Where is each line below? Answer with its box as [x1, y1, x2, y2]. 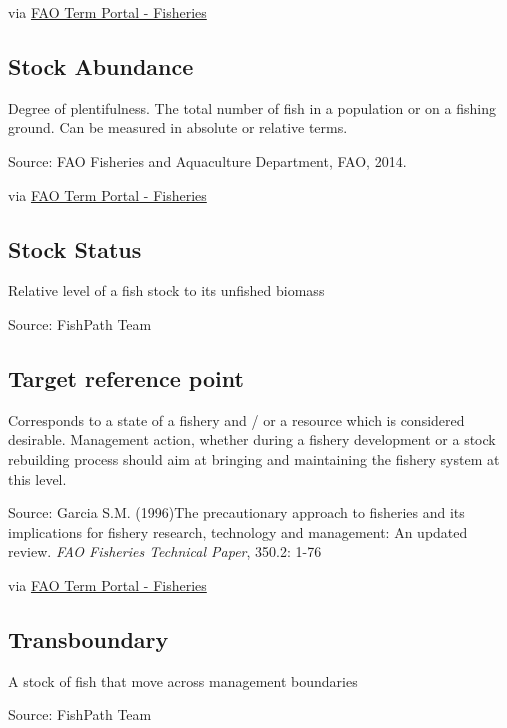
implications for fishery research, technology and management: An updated [8, 521, 468, 542]
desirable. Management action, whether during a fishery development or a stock [8, 429, 496, 450]
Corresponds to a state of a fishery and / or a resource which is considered [8, 409, 465, 430]
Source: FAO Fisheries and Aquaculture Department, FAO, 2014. [8, 150, 407, 171]
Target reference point [8, 362, 244, 393]
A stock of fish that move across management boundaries [8, 670, 358, 691]
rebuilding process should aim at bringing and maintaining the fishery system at [8, 448, 500, 469]
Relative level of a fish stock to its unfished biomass [8, 280, 325, 301]
